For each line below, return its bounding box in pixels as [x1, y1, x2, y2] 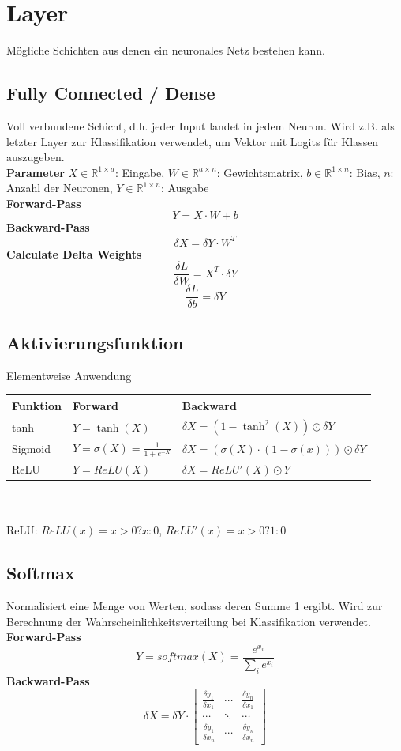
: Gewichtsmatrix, [216, 164, 303, 180]
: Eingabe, [115, 164, 165, 180]
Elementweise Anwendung [6, 367, 132, 383]
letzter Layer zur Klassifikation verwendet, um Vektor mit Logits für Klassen [6, 133, 379, 149]
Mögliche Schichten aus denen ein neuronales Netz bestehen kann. [6, 42, 325, 58]
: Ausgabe [161, 179, 209, 196]
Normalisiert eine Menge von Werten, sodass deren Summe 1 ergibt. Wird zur [6, 598, 383, 614]
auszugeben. [6, 149, 65, 165]
